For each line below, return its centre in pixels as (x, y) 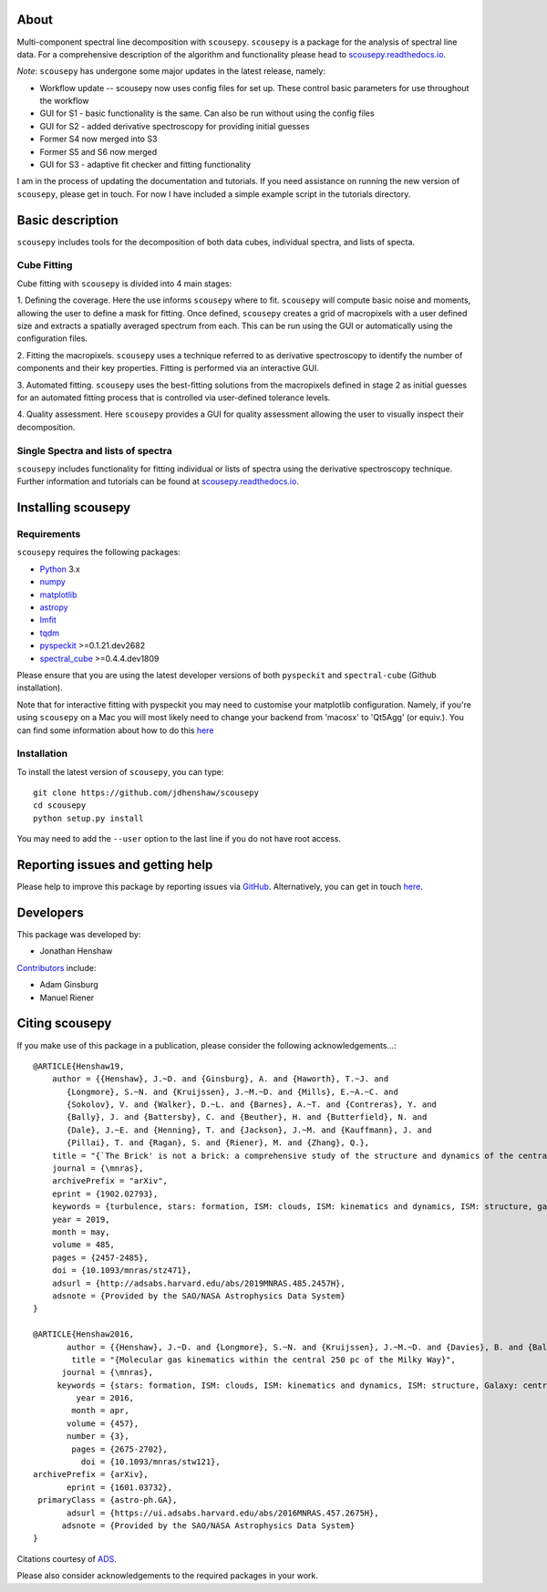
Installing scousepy (74, 507)
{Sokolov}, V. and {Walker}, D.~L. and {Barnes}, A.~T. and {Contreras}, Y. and (252, 1105)
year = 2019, (81, 1219)
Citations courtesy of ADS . (67, 1558)
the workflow (64, 101)
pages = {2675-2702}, (120, 1449)
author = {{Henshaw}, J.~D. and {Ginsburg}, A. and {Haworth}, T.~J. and (220, 1079)
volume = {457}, (103, 1423)
